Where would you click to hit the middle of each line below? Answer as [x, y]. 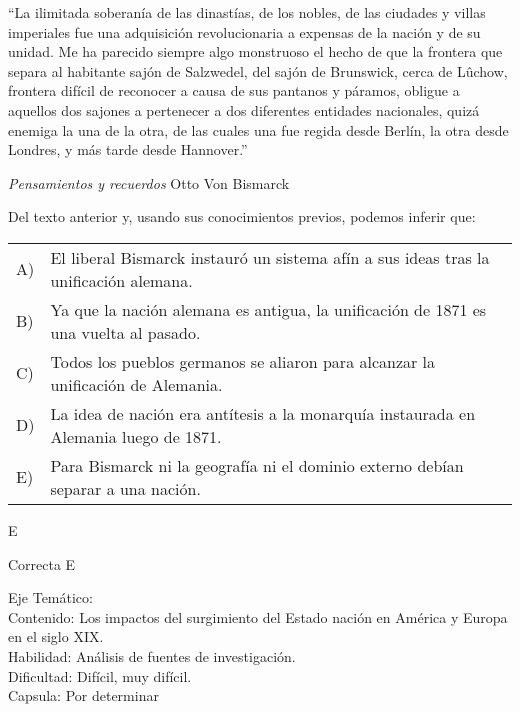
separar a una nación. [125, 488]
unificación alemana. [121, 280]
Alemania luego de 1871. [136, 436]
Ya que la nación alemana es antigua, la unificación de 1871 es [268, 309]
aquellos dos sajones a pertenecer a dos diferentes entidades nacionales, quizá [244, 109]
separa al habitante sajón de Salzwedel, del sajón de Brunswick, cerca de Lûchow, [258, 70]
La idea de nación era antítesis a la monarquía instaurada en [263, 413]
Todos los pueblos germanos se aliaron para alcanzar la [243, 361]
